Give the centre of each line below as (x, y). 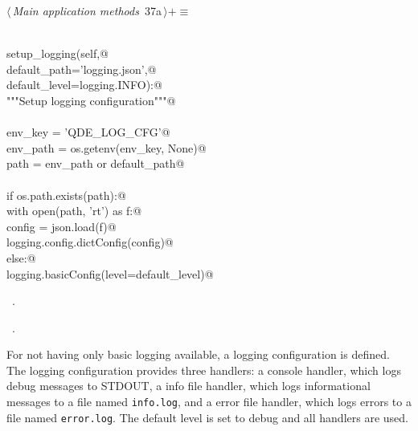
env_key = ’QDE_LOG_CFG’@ (88, 132)
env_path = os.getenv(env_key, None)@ (107, 147)
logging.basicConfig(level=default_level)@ (110, 273)
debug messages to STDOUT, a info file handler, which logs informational (189, 386)
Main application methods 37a (87, 10)
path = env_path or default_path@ (96, 163)
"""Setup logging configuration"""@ (91, 100)
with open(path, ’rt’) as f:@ (74, 211)
